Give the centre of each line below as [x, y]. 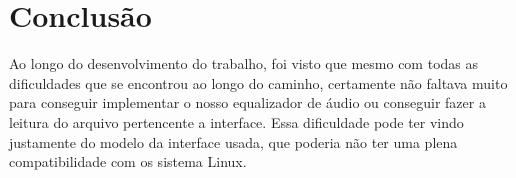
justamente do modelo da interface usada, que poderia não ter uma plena [233, 141]
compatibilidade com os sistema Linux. [128, 161]
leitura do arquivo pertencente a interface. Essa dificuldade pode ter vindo [236, 121]
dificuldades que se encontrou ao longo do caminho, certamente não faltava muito [258, 82]
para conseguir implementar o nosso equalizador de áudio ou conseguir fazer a [247, 102]
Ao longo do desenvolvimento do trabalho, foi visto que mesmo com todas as [243, 63]
